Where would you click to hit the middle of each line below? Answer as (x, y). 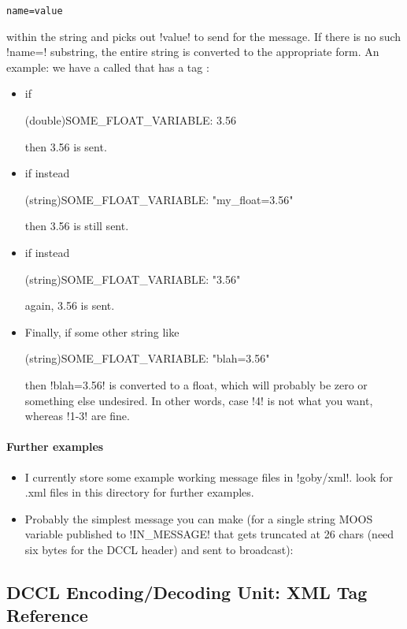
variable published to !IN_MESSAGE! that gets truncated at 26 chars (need (209, 534)
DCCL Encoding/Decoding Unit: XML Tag (187, 592)
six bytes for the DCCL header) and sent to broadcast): (159, 549)
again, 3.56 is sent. (70, 305)
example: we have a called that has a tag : (108, 67)
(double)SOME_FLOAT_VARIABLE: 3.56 (130, 120)
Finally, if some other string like (102, 331)
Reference (47, 615)
